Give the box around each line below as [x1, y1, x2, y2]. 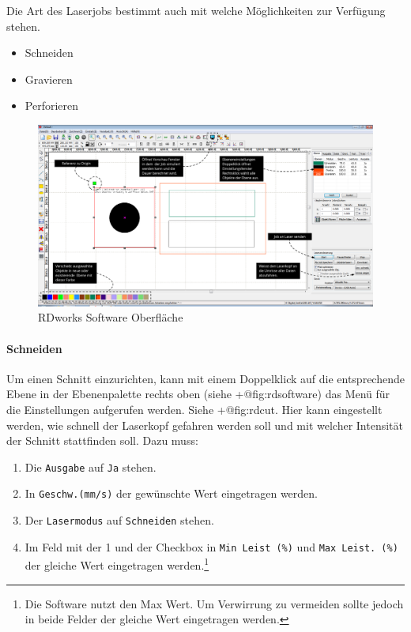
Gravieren [25, 70, 73, 87]
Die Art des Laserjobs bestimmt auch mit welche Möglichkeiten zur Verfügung [6, 2, 386, 18]
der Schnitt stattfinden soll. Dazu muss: [6, 432, 198, 449]
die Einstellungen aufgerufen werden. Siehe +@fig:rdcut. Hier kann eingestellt [6, 401, 383, 417]
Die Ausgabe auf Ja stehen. [25, 458, 156, 475]
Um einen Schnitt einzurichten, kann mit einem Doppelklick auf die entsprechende [6, 370, 405, 386]
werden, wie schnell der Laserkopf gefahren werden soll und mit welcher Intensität [6, 416, 403, 433]
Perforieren [25, 97, 79, 114]
